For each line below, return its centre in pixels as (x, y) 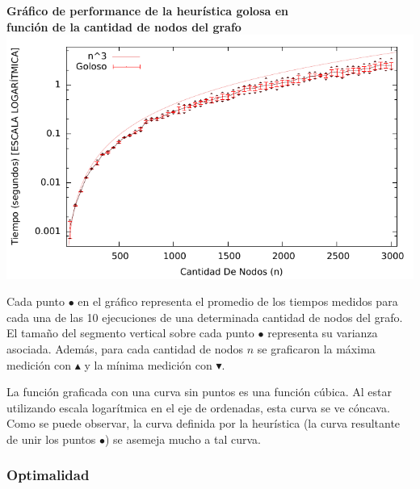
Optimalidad (48, 475)
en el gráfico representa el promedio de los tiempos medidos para (238, 301)
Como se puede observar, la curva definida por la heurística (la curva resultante (204, 423)
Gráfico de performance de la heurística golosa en (148, 10)
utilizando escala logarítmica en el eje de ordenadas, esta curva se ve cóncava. (198, 407)
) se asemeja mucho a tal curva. (183, 439)
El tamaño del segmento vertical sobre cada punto (130, 333)
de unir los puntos (51, 439)
